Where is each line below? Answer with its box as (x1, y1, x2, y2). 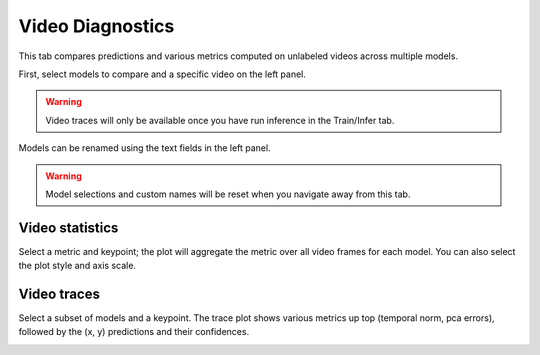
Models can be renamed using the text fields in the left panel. (18, 142, 271, 154)
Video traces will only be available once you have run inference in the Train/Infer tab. (45, 114, 395, 126)
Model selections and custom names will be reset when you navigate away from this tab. (45, 188, 411, 200)
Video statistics (18, 219, 119, 236)
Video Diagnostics (18, 15, 175, 37)
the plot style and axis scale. (18, 260, 137, 272)
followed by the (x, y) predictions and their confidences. (18, 326, 250, 338)
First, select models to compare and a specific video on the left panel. (18, 68, 307, 80)
